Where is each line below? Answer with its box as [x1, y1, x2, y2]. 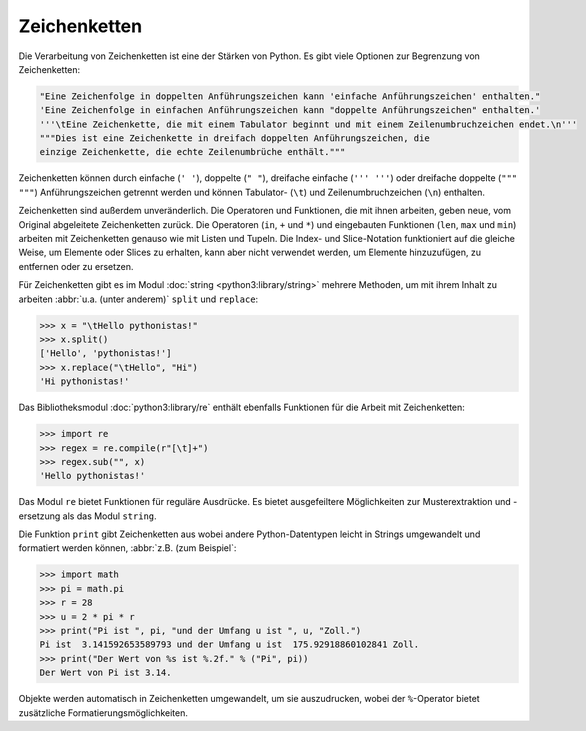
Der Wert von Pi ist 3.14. [39, 667, 172, 679]
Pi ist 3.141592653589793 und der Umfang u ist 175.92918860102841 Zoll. [39, 639, 420, 650]
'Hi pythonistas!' [39, 376, 130, 387]
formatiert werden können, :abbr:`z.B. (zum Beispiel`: [18, 542, 237, 554]
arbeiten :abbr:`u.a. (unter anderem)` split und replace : [18, 293, 259, 305]
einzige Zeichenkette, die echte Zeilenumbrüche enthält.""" [39, 146, 346, 158]
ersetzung [18, 510, 61, 522]
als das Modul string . [62, 510, 157, 522]
